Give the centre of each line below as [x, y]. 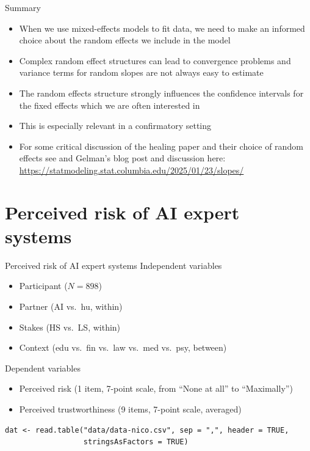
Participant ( [43, 286]
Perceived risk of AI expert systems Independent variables [114, 265]
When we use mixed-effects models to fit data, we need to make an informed [162, 28]
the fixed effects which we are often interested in [110, 105]
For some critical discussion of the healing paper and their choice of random [161, 146]
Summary [23, 7]
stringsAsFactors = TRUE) [136, 442]
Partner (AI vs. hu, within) [71, 306]
